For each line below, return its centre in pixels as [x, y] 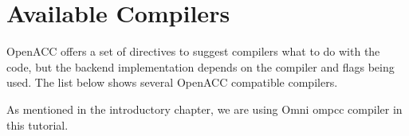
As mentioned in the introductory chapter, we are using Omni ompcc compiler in [204, 109]
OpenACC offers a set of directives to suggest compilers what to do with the [193, 51]
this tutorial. [37, 124]
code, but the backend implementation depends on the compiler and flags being [201, 66]
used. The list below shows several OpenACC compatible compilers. [172, 82]
